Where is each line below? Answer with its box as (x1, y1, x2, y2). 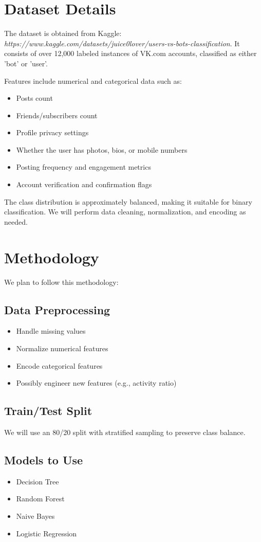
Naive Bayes (16, 510, 55, 521)
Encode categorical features (16, 360, 103, 371)
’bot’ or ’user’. (4, 58, 48, 68)
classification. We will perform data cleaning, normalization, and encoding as (4, 206, 246, 217)
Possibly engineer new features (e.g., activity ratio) (16, 377, 177, 388)
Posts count (16, 93, 53, 103)
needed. (4, 216, 28, 227)
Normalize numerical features (16, 342, 108, 353)
